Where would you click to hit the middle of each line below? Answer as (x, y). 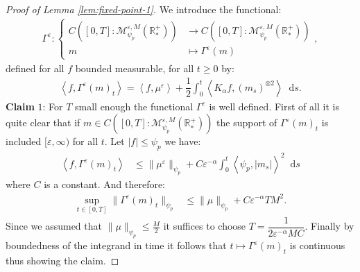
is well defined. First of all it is (274, 106)
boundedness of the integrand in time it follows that (116, 245)
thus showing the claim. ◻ (62, 260)
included (24, 141)
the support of (247, 122)
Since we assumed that (54, 226)
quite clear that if (43, 122)
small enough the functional (134, 106)
